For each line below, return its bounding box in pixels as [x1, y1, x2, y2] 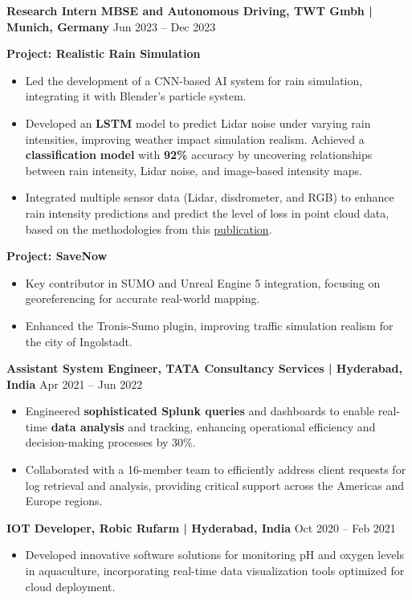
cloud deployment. [25, 578, 116, 594]
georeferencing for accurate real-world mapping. [25, 290, 260, 307]
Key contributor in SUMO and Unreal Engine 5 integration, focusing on [25, 274, 381, 291]
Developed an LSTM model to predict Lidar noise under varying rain [25, 114, 371, 131]
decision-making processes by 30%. [25, 434, 196, 451]
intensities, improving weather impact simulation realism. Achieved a [25, 130, 365, 147]
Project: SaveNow [6, 247, 108, 264]
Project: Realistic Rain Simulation [6, 45, 201, 62]
